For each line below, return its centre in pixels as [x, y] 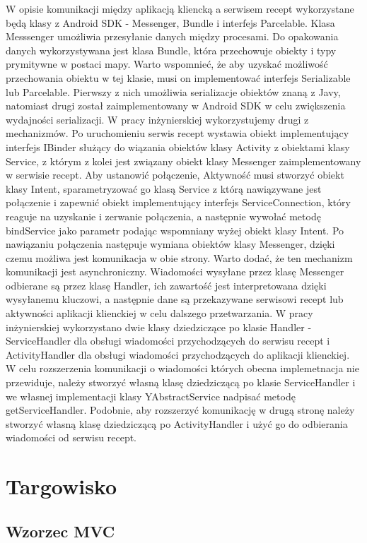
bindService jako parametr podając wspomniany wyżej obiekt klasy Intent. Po [175, 230]
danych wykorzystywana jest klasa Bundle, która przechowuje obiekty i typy [171, 50]
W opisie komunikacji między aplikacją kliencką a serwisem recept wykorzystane [180, 8]
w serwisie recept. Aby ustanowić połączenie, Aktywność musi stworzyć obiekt [175, 175]
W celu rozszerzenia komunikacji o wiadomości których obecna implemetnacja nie [182, 368]
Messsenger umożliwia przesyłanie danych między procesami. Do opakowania [172, 36]
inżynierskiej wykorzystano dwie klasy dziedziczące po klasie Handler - [159, 327]
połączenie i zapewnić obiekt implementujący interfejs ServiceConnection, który [178, 202]
